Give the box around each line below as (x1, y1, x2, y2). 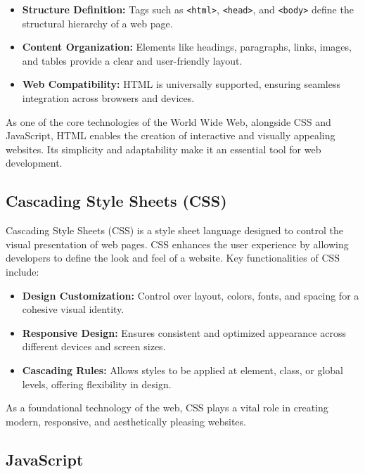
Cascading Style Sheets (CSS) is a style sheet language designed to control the (6, 223, 343, 238)
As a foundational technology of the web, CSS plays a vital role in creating (6, 400, 328, 415)
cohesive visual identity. (22, 302, 124, 316)
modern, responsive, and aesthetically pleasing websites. (6, 414, 246, 428)
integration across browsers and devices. (22, 91, 195, 105)
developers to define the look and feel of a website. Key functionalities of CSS (6, 250, 340, 265)
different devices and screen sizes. (22, 339, 166, 354)
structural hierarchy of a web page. (22, 15, 173, 30)
